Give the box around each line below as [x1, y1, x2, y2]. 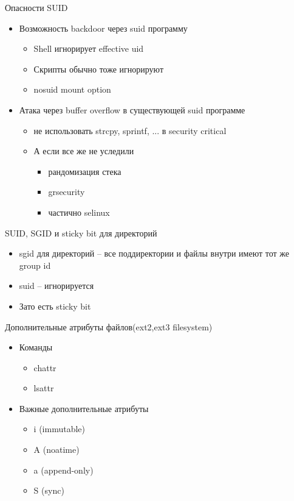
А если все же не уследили [33, 144, 134, 157]
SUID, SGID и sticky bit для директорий [5, 226, 157, 239]
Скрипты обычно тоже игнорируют [33, 62, 164, 75]
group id [19, 258, 51, 271]
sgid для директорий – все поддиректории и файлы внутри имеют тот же [19, 247, 289, 260]
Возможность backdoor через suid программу [19, 21, 188, 34]
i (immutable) [33, 422, 85, 435]
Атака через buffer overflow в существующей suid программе [19, 103, 245, 116]
